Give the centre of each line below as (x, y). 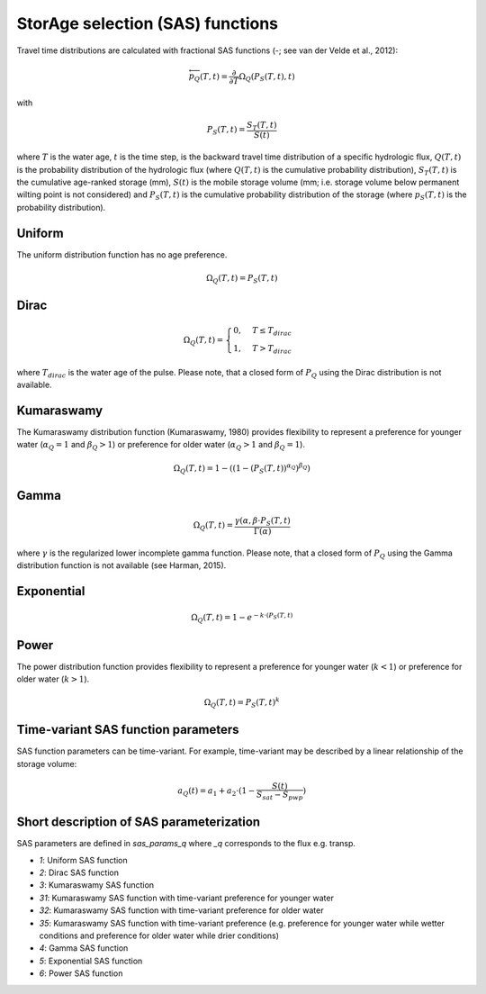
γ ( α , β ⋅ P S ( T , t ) (263, 522)
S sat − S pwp (279, 795)
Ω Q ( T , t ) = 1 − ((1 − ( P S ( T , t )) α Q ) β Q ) (242, 469)
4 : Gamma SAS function (84, 948)
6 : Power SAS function (81, 973)
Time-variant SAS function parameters (128, 730)
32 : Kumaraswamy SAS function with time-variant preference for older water (181, 910)
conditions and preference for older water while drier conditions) (159, 935)
